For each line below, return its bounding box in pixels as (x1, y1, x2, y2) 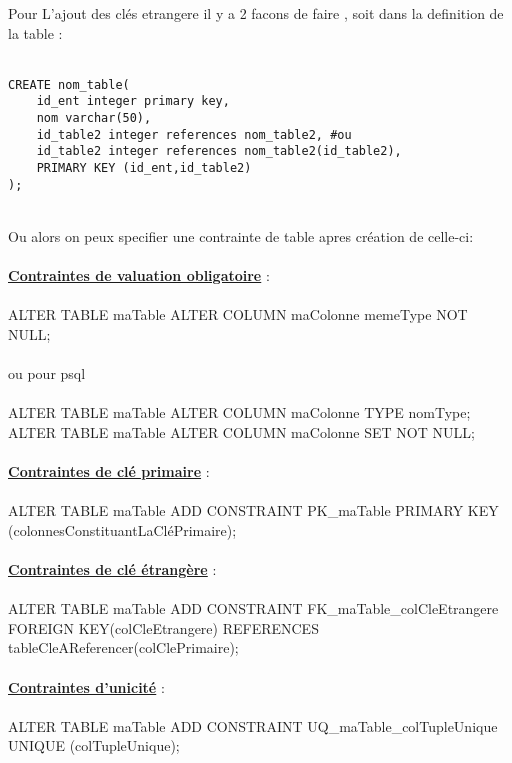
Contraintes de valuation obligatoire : (8, 265, 270, 286)
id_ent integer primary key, (36, 94, 230, 109)
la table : (8, 22, 63, 43)
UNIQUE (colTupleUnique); (8, 735, 180, 756)
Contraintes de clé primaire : (8, 461, 210, 482)
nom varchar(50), (36, 111, 152, 126)
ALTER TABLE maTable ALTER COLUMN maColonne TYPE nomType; (8, 402, 471, 423)
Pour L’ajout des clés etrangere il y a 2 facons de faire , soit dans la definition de (8, 3, 504, 23)
